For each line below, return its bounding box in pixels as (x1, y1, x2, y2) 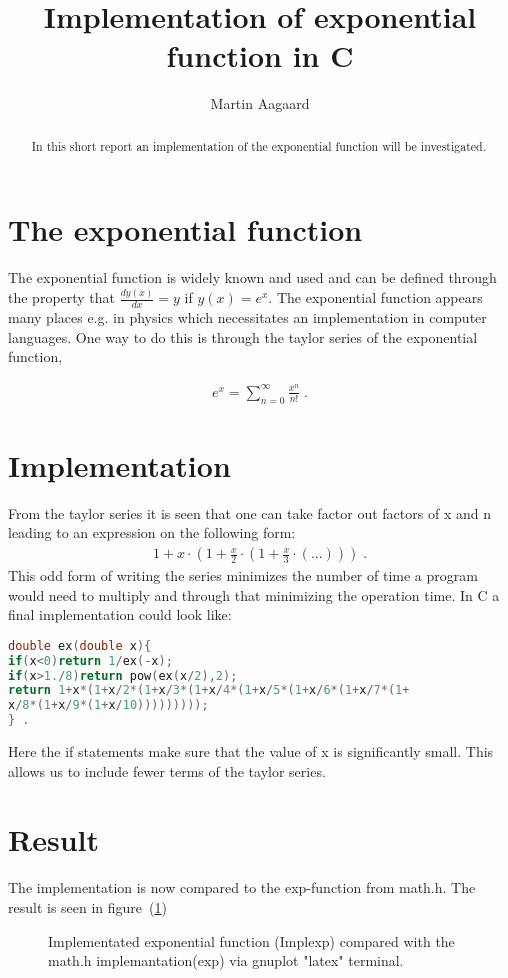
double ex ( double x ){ (8, 638, 152, 653)
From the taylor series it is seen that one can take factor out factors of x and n (8, 502, 491, 523)
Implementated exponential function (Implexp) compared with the (48, 930, 455, 951)
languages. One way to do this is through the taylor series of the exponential (8, 326, 478, 347)
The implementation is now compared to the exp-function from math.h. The (8, 877, 476, 898)
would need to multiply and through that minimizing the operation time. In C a (8, 584, 500, 605)
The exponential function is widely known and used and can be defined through (8, 267, 497, 288)
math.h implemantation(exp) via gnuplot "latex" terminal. (48, 950, 404, 971)
